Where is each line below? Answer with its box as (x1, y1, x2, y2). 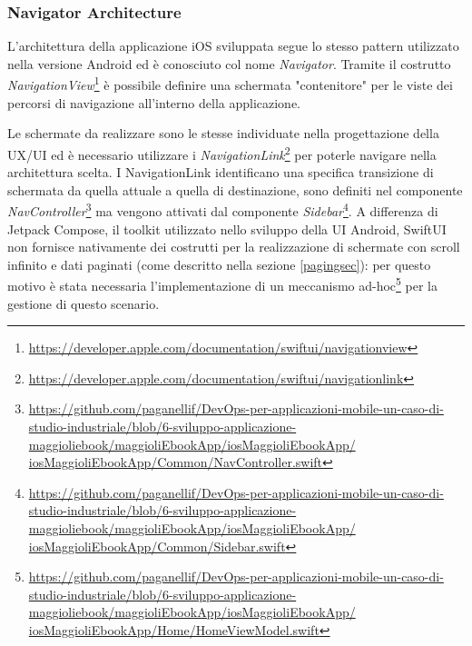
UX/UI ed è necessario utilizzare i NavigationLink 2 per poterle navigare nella (7, 142, 437, 164)
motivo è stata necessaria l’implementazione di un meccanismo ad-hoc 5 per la (7, 273, 438, 294)
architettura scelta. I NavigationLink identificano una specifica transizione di (7, 163, 434, 182)
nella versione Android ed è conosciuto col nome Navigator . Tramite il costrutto (7, 54, 451, 73)
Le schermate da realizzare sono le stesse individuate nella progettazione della (7, 124, 439, 143)
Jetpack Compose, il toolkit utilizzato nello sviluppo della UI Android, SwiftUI (7, 219, 447, 238)
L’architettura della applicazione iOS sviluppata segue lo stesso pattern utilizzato (7, 36, 459, 55)
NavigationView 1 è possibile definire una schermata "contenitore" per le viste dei (7, 73, 453, 94)
